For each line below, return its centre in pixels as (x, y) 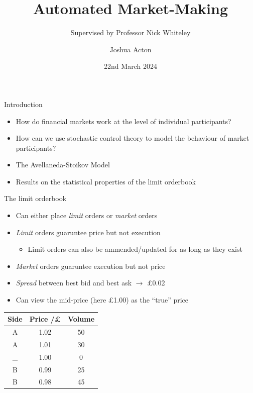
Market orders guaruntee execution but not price (91, 266)
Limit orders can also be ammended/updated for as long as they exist (135, 249)
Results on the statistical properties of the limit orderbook (106, 181)
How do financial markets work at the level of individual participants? (123, 121)
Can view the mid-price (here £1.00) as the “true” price (102, 300)
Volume (81, 319)
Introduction (23, 104)
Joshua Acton (131, 49)
